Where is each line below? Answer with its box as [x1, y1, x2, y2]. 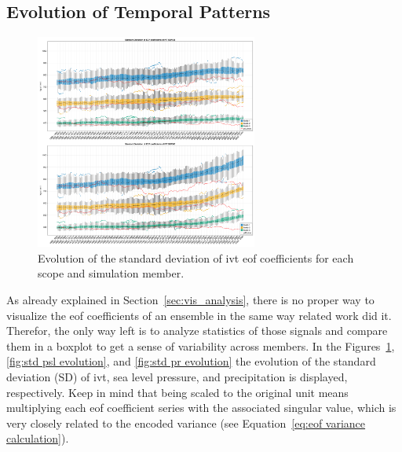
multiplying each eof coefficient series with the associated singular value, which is [6, 399, 397, 416]
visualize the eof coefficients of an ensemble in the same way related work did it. [6, 307, 392, 323]
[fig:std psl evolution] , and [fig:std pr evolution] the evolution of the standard [6, 353, 376, 369]
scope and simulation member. [38, 265, 185, 281]
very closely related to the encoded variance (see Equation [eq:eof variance [6, 414, 366, 431]
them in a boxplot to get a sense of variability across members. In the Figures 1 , [6, 337, 395, 354]
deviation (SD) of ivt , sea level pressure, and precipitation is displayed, [6, 368, 348, 384]
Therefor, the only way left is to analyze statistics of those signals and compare [6, 322, 388, 339]
